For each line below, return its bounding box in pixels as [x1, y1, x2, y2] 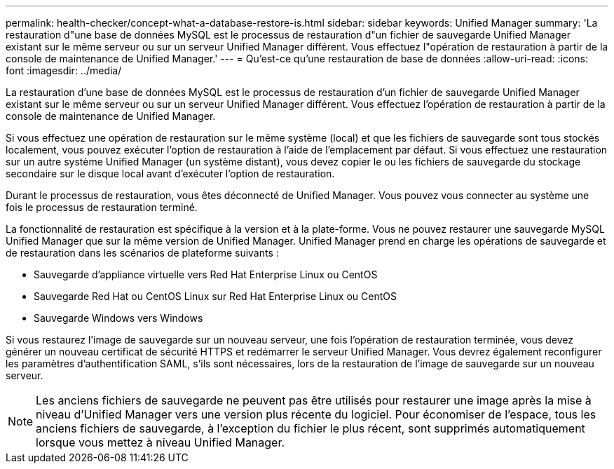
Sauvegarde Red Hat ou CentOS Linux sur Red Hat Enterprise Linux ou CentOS [34, 290, 397, 302]
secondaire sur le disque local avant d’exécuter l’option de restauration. [6, 168, 335, 179]
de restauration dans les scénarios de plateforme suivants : [6, 247, 279, 259]
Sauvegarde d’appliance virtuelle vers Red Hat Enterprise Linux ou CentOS [34, 269, 378, 280]
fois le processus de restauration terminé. [6, 201, 198, 213]
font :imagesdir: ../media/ [6, 64, 122, 76]
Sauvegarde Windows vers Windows [34, 312, 203, 324]
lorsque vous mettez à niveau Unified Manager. [36, 435, 285, 449]
